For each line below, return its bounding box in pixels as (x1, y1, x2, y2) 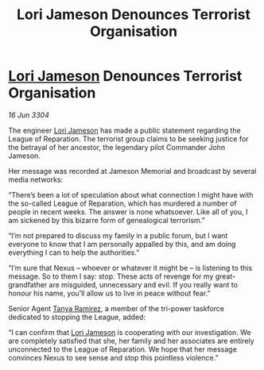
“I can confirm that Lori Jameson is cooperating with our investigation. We (8, 327, 252, 337)
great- (215, 272, 236, 281)
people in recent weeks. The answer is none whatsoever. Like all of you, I (8, 206, 248, 216)
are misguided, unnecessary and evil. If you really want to (49, 279, 239, 289)
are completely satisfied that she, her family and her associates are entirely (8, 336, 254, 345)
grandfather (8, 279, 48, 289)
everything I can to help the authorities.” (8, 248, 140, 257)
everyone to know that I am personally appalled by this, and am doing (8, 239, 236, 249)
